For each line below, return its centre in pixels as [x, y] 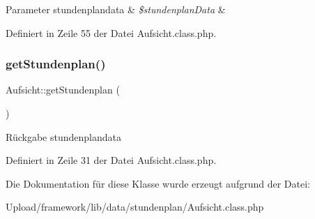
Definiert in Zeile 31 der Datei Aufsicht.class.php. [111, 160]
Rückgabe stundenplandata [63, 136]
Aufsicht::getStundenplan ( [63, 90]
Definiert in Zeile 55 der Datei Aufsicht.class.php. [111, 32]
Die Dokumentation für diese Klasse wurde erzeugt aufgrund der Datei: [158, 183]
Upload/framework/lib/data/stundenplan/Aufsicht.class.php [135, 207]
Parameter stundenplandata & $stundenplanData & [116, 9]
